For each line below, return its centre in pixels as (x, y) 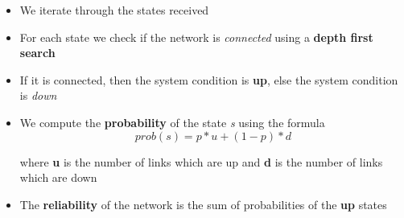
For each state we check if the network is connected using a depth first (196, 37)
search (37, 53)
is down (38, 95)
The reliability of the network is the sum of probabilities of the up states (203, 204)
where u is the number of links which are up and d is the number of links (201, 161)
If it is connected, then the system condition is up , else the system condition (209, 79)
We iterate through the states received (114, 10)
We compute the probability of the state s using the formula (172, 122)
